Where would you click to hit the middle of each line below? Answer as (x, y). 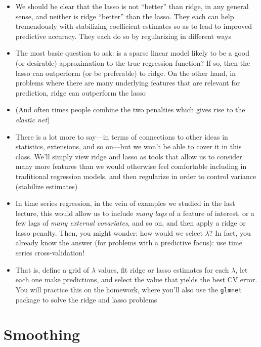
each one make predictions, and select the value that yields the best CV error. (136, 279)
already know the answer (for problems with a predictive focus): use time (129, 243)
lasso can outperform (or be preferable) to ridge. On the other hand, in (126, 73)
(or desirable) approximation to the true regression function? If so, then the (133, 62)
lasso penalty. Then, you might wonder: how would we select (109, 232)
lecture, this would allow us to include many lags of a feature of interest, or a (135, 213)
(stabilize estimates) (47, 186)
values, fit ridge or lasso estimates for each (163, 269)
